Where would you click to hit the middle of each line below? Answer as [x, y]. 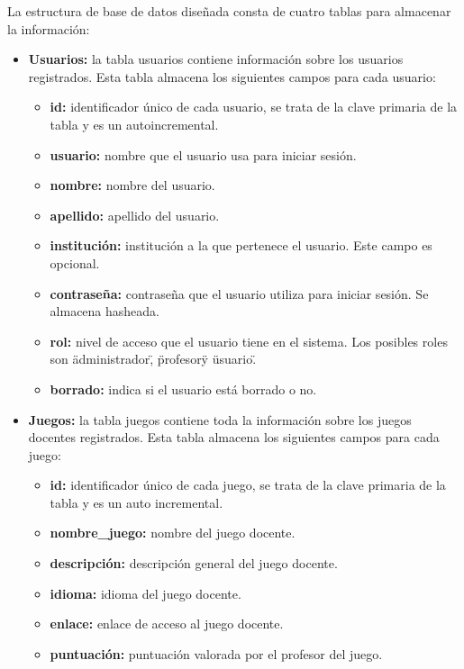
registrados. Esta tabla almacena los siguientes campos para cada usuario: [232, 76]
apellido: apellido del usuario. [135, 215]
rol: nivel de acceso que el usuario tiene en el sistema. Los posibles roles [249, 341]
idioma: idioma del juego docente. [146, 593]
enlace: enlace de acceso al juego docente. [167, 624]
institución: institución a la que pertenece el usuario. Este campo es [241, 245]
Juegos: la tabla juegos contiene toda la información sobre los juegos [220, 419]
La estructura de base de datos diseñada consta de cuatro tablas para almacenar [229, 11]
